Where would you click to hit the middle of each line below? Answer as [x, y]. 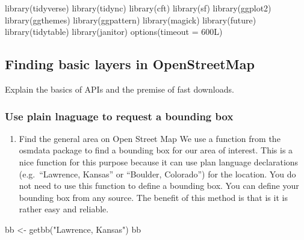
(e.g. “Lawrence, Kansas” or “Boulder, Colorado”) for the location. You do [157, 174]
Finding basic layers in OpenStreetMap [130, 64]
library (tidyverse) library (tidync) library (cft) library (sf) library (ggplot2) [138, 8]
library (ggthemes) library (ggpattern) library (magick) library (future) [131, 20]
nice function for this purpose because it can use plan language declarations [159, 162]
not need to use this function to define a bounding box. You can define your [159, 186]
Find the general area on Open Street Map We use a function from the [150, 138]
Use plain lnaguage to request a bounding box [119, 116]
